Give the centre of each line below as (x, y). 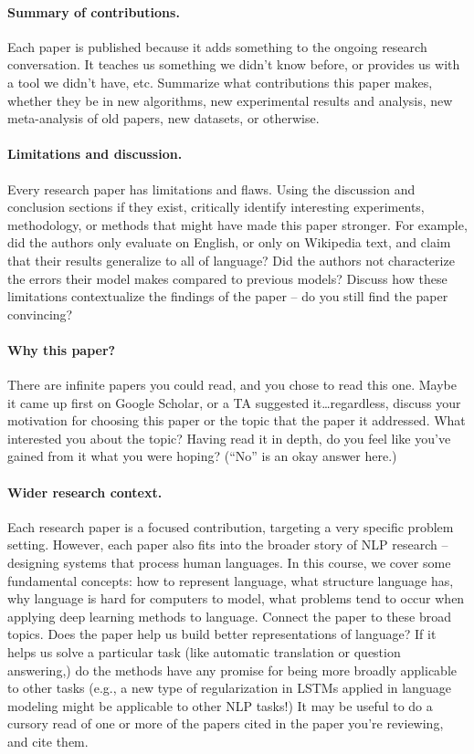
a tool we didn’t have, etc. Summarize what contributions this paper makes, (220, 82)
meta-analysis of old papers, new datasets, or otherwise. (163, 118)
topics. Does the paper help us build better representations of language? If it (222, 634)
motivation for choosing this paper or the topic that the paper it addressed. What (237, 420)
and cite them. (48, 741)
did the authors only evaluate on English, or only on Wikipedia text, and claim (229, 242)
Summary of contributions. (94, 11)
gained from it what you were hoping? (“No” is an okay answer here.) (202, 456)
